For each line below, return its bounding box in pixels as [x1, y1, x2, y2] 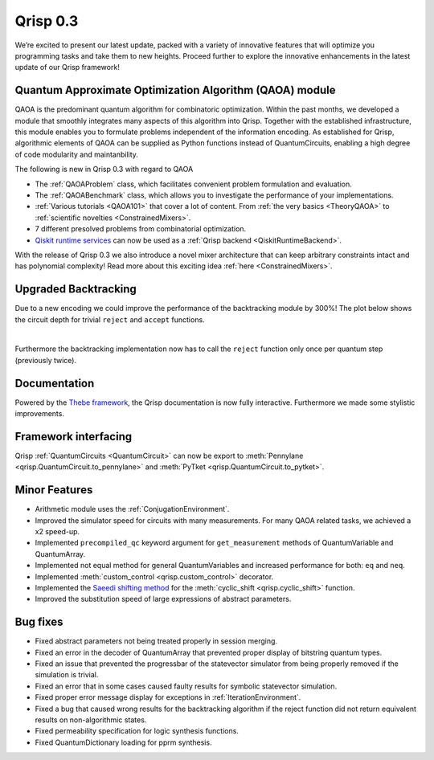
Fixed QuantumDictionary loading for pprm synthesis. [35, 738, 212, 747]
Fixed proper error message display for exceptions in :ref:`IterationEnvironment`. [35, 693, 301, 702]
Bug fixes [14, 615, 63, 629]
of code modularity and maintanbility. [14, 149, 138, 159]
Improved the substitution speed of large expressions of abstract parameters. [35, 595, 292, 604]
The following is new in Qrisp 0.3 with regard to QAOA [14, 165, 194, 174]
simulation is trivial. [35, 670, 99, 680]
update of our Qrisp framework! [14, 63, 120, 72]
